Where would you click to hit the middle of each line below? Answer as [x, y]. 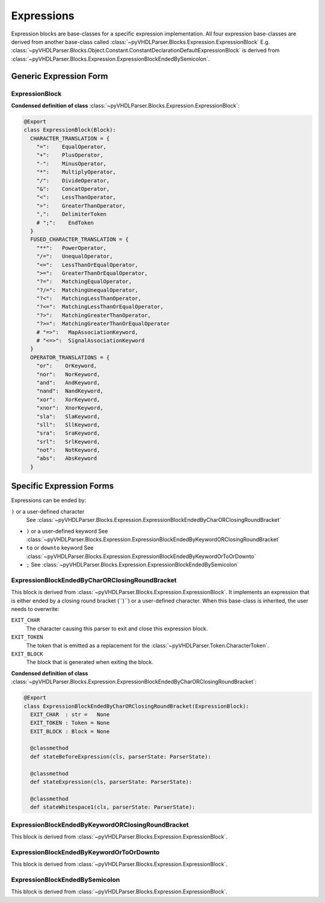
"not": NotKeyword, [68, 450]
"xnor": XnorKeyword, [70, 408]
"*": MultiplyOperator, [76, 172]
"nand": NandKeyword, [70, 391]
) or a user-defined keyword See [67, 531]
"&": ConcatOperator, [73, 189]
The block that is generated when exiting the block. [90, 662]
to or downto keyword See [60, 548]
